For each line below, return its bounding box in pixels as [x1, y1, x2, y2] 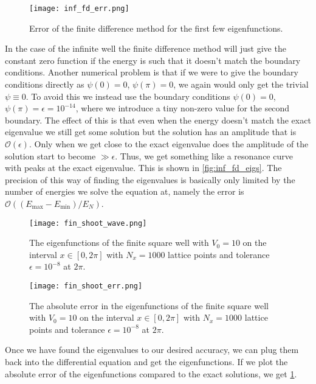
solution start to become [5, 149, 96, 162]
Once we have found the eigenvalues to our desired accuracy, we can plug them [5, 343, 299, 356]
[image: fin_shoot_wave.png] [29, 218, 147, 228]
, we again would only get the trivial [173, 78, 309, 91]
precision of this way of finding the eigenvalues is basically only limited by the [5, 173, 295, 186]
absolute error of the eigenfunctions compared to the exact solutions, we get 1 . [5, 367, 297, 380]
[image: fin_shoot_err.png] [29, 282, 143, 290]
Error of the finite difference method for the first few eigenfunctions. [29, 21, 283, 34]
